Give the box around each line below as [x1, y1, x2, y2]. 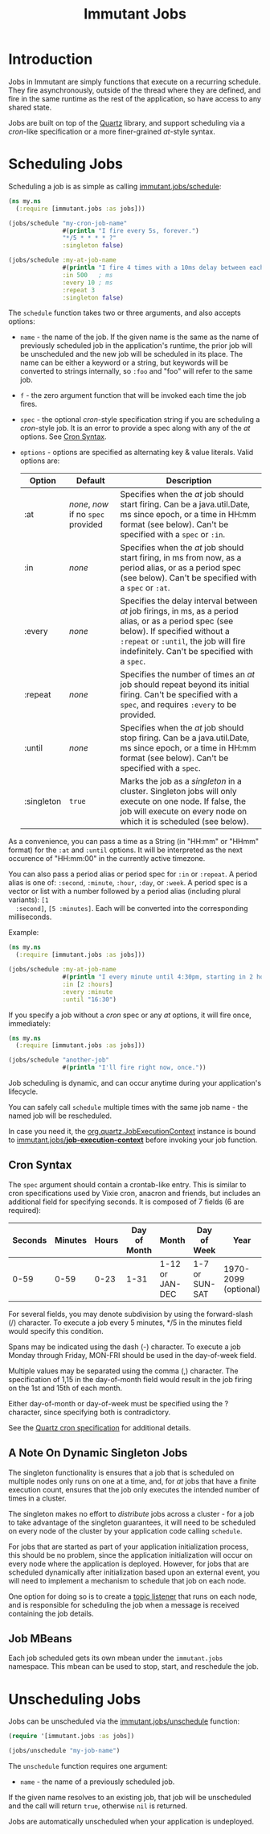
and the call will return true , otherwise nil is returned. [8, 1801, 188, 1811]
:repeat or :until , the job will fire [120, 635, 246, 647]
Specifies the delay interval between [120, 595, 258, 607]
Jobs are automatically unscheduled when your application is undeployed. [8, 1817, 255, 1827]
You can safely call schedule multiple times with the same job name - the [8, 1103, 248, 1112]
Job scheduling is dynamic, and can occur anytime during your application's [8, 1078, 262, 1087]
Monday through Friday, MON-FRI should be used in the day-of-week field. [8, 1350, 257, 1360]
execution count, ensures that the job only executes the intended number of [8, 1484, 260, 1494]
